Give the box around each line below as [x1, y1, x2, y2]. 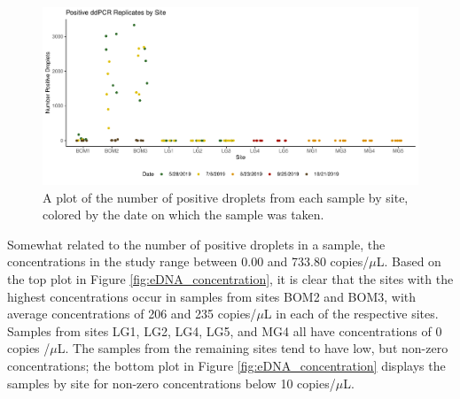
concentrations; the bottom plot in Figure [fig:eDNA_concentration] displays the [7, 356, 446, 374]
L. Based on [376, 252, 441, 271]
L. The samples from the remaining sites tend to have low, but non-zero [57, 339, 448, 357]
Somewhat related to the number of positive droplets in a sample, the [7, 234, 386, 253]
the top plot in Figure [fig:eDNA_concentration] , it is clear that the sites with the [7, 269, 454, 288]
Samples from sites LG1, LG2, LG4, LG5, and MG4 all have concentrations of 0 [7, 321, 442, 340]
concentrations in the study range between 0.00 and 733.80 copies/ [7, 252, 370, 271]
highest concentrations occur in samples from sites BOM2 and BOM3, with [7, 287, 417, 305]
